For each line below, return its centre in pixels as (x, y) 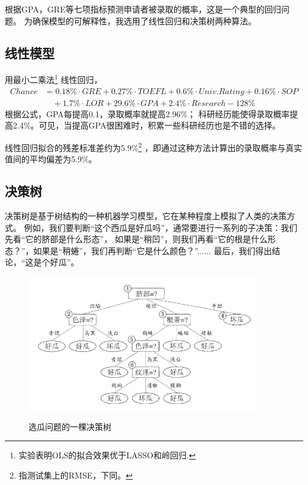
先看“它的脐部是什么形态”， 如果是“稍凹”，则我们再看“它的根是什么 (136, 239)
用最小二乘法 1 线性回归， (54, 79)
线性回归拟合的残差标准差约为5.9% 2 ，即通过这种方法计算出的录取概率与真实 (154, 146)
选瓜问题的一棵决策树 (70, 426)
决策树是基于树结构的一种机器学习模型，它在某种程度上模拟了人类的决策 (146, 215)
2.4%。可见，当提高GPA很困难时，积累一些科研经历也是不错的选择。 (147, 125)
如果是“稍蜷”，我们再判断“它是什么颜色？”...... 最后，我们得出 (153, 250)
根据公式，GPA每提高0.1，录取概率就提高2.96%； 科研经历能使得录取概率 (147, 113)
